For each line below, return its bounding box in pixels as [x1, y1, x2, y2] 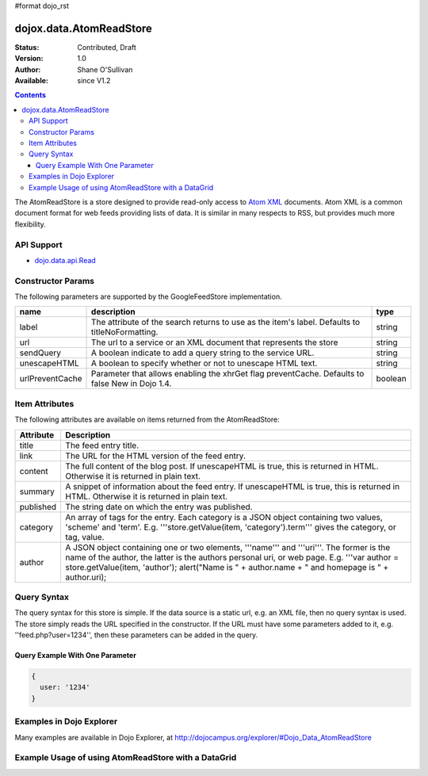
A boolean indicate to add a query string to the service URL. [91, 347, 315, 358]
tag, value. [65, 531, 105, 542]
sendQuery [19, 347, 62, 358]
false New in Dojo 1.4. [91, 378, 172, 389]
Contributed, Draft [77, 42, 136, 52]
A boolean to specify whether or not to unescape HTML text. [91, 357, 318, 369]
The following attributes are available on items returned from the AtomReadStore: [14, 415, 281, 424]
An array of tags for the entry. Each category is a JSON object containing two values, [65, 511, 384, 522]
